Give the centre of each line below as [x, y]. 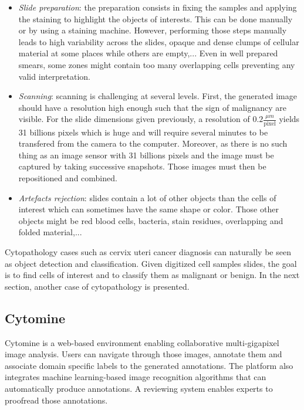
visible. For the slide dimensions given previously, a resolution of [134, 119]
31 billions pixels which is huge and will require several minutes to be [143, 132]
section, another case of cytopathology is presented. [97, 286]
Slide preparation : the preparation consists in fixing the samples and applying [158, 7]
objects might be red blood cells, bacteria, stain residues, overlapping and [151, 220]
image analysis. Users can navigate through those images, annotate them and [143, 354]
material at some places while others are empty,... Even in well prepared [148, 53]
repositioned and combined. [68, 178]
